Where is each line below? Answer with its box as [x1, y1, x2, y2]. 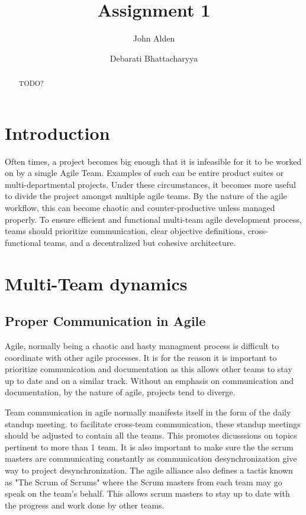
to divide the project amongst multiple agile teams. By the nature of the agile [5, 190, 287, 202]
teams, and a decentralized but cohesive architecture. [43, 236, 236, 248]
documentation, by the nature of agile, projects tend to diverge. [5, 386, 236, 398]
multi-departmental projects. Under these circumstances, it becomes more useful [5, 178, 296, 190]
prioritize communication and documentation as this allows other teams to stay [5, 363, 292, 375]
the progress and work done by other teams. [5, 498, 165, 511]
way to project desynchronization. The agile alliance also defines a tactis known [5, 463, 293, 476]
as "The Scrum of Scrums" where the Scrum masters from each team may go [5, 475, 282, 488]
